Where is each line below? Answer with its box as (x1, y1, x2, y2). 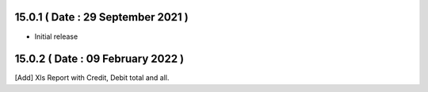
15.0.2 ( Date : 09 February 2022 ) (14, 52, 185, 66)
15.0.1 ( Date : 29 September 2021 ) (14, 10, 189, 24)
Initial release (34, 32, 78, 41)
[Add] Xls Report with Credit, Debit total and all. (14, 73, 170, 82)
